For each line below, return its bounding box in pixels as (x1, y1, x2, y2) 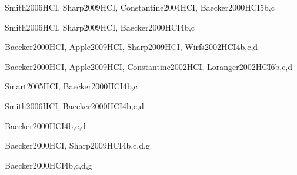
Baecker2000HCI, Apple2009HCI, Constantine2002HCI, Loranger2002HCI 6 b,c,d (5, 60, 293, 72)
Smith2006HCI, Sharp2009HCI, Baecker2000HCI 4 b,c (5, 21, 195, 33)
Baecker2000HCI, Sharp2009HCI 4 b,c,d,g (5, 139, 150, 152)
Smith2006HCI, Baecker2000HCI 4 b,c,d (5, 99, 144, 112)
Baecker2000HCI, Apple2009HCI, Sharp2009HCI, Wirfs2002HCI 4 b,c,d (5, 41, 258, 53)
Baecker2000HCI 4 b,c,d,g (5, 159, 92, 171)
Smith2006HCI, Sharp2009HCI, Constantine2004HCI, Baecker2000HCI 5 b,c (5, 1, 275, 13)
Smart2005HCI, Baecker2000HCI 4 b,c (5, 80, 138, 92)
